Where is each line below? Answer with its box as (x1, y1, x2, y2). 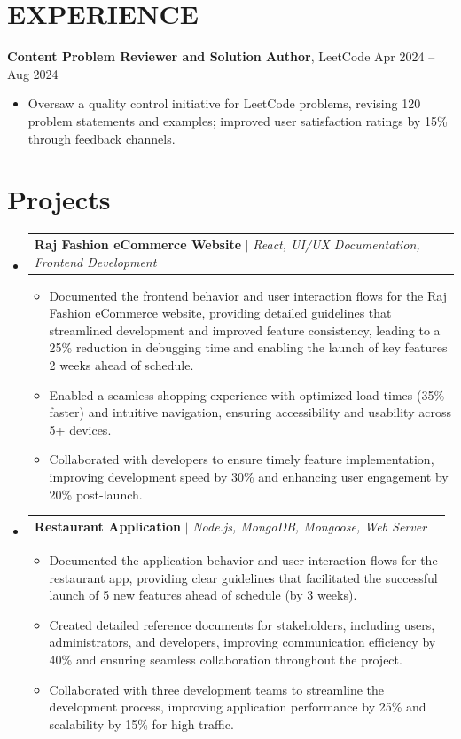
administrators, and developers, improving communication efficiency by (49, 633, 436, 651)
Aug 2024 (7, 64, 59, 83)
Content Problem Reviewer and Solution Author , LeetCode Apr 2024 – (7, 47, 435, 66)
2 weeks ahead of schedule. (49, 356, 194, 374)
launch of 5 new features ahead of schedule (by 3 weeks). (49, 586, 357, 604)
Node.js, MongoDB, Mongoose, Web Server (192, 516, 427, 535)
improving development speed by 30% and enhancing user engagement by (49, 468, 449, 485)
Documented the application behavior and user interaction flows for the (49, 551, 438, 570)
